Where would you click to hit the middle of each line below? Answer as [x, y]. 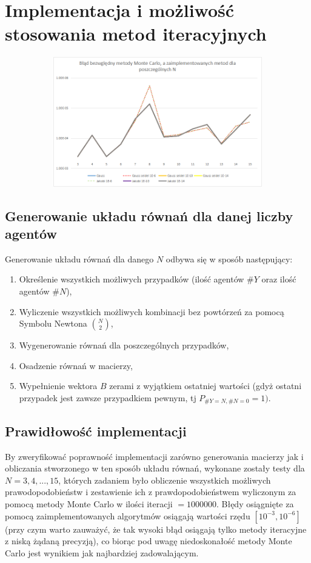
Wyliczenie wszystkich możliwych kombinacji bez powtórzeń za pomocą [152, 311]
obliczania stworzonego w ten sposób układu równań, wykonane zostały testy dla [155, 468]
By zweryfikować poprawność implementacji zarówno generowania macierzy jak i [154, 456]
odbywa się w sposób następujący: [229, 258]
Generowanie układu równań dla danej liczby [149, 215]
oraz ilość [279, 279]
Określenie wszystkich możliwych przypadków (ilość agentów [132, 279]
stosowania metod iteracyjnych [136, 34]
